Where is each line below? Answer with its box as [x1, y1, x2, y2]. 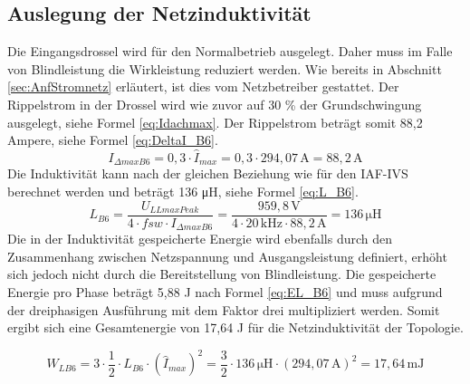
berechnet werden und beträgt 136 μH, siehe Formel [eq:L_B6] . [7, 182, 359, 201]
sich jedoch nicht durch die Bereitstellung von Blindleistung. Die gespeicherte [7, 264, 436, 283]
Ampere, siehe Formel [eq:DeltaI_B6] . [7, 130, 218, 149]
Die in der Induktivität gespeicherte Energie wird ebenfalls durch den [7, 229, 393, 248]
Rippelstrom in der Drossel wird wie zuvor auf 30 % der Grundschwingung [7, 94, 422, 113]
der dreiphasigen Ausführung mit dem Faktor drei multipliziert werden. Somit [7, 300, 440, 319]
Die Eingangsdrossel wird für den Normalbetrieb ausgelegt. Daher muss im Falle [7, 42, 453, 61]
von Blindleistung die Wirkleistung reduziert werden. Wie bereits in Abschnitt [7, 59, 442, 78]
